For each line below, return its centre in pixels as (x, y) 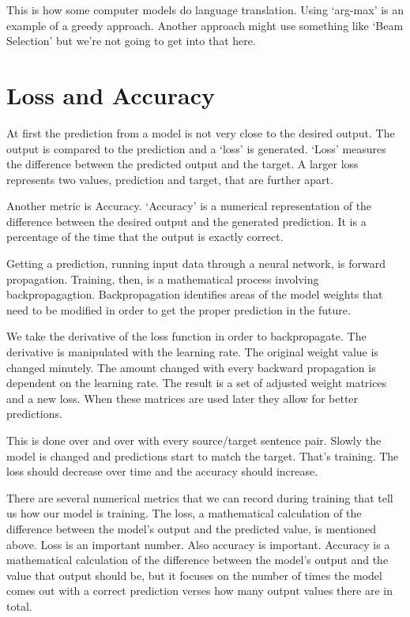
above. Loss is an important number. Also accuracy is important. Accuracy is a (198, 544)
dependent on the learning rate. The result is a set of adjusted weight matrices (197, 383)
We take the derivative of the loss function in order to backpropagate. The (186, 336)
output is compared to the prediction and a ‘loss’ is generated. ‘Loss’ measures (196, 148)
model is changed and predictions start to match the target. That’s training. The (203, 455)
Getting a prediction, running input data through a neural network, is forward (196, 263)
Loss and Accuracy (111, 94)
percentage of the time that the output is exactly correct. (145, 237)
